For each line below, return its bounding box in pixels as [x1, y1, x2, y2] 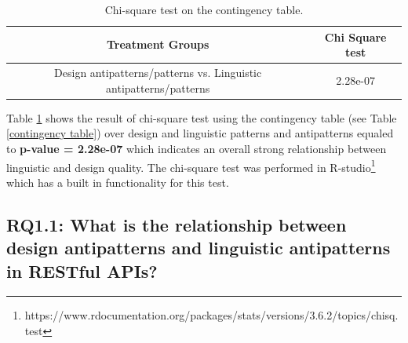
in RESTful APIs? [6, 258, 158, 283]
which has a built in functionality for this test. [6, 173, 229, 190]
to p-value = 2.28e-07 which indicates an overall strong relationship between [6, 140, 387, 156]
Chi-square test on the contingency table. [104, 2, 304, 17]
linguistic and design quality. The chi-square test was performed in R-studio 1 [6, 156, 376, 175]
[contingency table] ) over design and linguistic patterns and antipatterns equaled [6, 125, 394, 141]
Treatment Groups [106, 36, 209, 53]
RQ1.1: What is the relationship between [6, 212, 347, 236]
